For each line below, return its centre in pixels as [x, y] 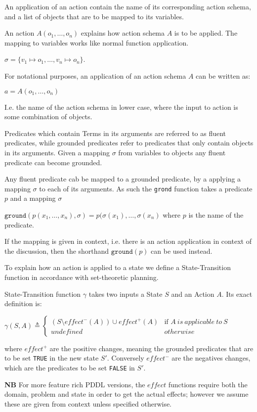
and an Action [193, 294]
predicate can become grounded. [53, 162]
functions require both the [208, 384]
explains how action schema [123, 33]
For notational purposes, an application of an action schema [95, 75]
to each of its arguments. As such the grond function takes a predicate [146, 188]
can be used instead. [182, 251]
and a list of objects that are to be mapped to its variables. [94, 16]
